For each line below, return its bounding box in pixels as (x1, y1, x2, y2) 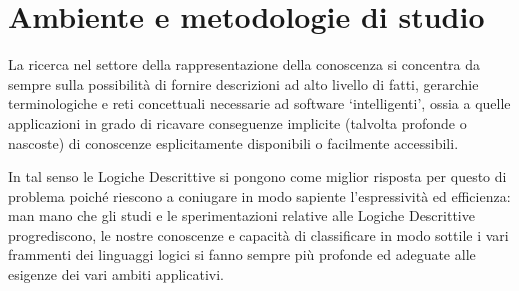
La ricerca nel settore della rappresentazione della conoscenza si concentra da (8, 54, 481, 75)
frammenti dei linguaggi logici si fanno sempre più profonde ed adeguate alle (8, 244, 476, 265)
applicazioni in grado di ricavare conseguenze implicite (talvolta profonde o (8, 112, 467, 133)
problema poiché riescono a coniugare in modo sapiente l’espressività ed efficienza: (8, 185, 511, 206)
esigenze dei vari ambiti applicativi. (8, 264, 224, 285)
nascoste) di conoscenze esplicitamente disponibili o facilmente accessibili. (8, 132, 459, 153)
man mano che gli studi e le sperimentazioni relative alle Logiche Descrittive (8, 205, 475, 226)
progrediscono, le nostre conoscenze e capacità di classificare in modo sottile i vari (8, 224, 509, 245)
